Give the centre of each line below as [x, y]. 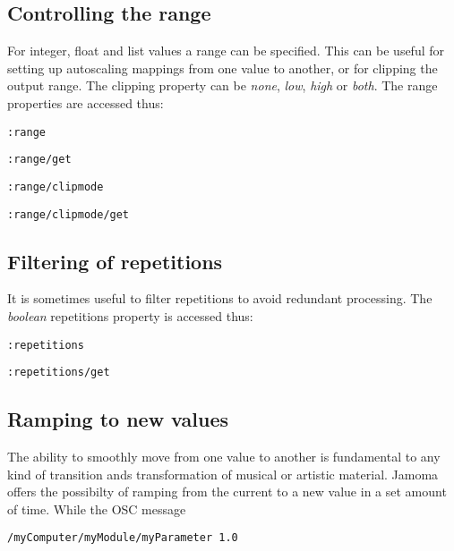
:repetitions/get [59, 373]
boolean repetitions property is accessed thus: [130, 316]
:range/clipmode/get [69, 214]
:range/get [39, 160]
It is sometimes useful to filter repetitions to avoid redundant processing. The [220, 298]
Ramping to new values [118, 419]
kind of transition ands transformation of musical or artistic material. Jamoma [223, 474]
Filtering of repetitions [115, 261]
